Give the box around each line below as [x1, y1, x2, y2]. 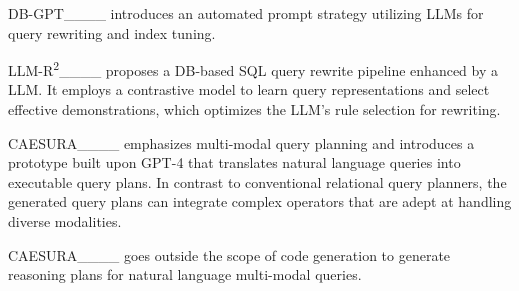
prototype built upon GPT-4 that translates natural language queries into [8, 152, 461, 173]
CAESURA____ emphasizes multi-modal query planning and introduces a [8, 132, 475, 153]
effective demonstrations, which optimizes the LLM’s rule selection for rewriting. [8, 99, 501, 120]
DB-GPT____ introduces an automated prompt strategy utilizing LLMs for [8, 3, 484, 23]
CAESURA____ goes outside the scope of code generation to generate [8, 244, 451, 265]
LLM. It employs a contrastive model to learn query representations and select [8, 79, 490, 100]
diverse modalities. [8, 211, 122, 231]
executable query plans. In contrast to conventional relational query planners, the [8, 171, 507, 192]
